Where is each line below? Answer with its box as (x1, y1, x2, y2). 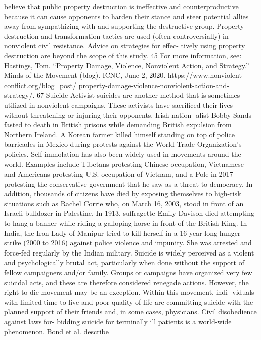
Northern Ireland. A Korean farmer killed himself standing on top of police (4, 129, 235, 139)
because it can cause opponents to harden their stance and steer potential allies (4, 11, 249, 21)
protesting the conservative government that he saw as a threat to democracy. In (4, 178, 253, 189)
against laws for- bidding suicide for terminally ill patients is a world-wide (4, 316, 232, 326)
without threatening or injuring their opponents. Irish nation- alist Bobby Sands (4, 109, 251, 120)
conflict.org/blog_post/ (4, 79, 77, 90)
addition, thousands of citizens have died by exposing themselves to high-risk (4, 188, 241, 199)
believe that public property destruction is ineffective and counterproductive (4, 1, 239, 11)
